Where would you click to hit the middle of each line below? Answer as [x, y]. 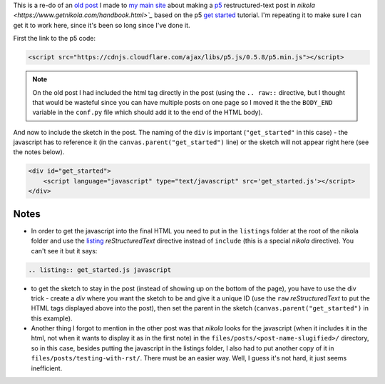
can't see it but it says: [64, 251]
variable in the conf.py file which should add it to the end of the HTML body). [148, 112]
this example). [52, 318]
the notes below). [39, 152]
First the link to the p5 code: [55, 39]
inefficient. [47, 368]
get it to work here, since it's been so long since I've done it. [102, 25]
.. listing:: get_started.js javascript [99, 270]
